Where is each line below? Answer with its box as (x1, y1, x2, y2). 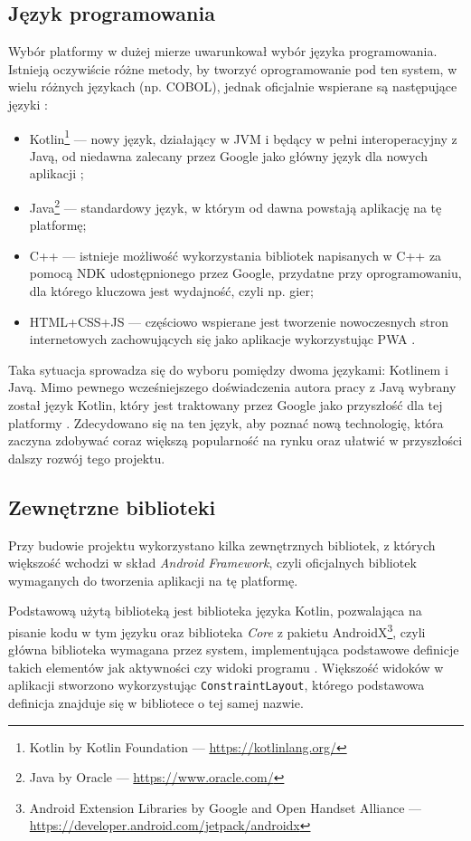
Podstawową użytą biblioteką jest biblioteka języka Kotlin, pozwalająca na (8, 601, 422, 620)
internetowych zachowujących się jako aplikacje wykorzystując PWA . (29, 330, 416, 349)
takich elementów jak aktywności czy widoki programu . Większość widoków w (8, 657, 444, 676)
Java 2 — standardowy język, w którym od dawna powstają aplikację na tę (29, 196, 442, 216)
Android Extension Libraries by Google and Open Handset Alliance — (29, 798, 422, 817)
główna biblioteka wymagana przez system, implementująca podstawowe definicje (8, 640, 459, 659)
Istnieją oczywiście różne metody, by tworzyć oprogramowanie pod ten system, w (8, 59, 457, 78)
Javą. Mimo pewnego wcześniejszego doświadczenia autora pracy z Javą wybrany (8, 377, 457, 397)
